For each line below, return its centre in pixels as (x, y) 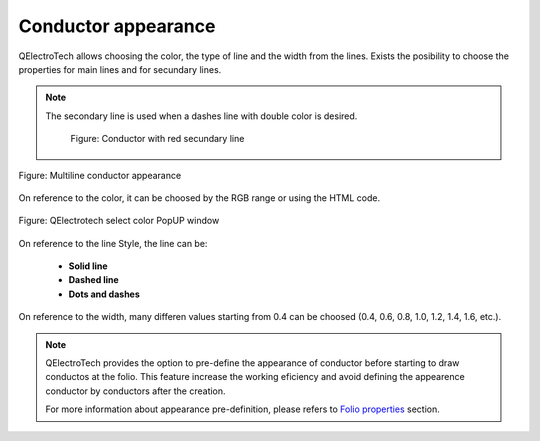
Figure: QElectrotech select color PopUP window (119, 221)
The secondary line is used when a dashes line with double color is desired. (201, 116)
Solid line (88, 266)
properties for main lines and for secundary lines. (120, 69)
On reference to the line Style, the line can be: (113, 243)
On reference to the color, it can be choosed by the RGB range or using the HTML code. (199, 197)
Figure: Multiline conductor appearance (100, 175)
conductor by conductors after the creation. (135, 391)
